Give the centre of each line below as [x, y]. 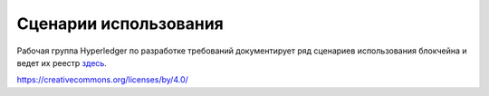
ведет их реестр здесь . [62, 62]
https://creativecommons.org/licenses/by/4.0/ [103, 80]
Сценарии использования [120, 24]
